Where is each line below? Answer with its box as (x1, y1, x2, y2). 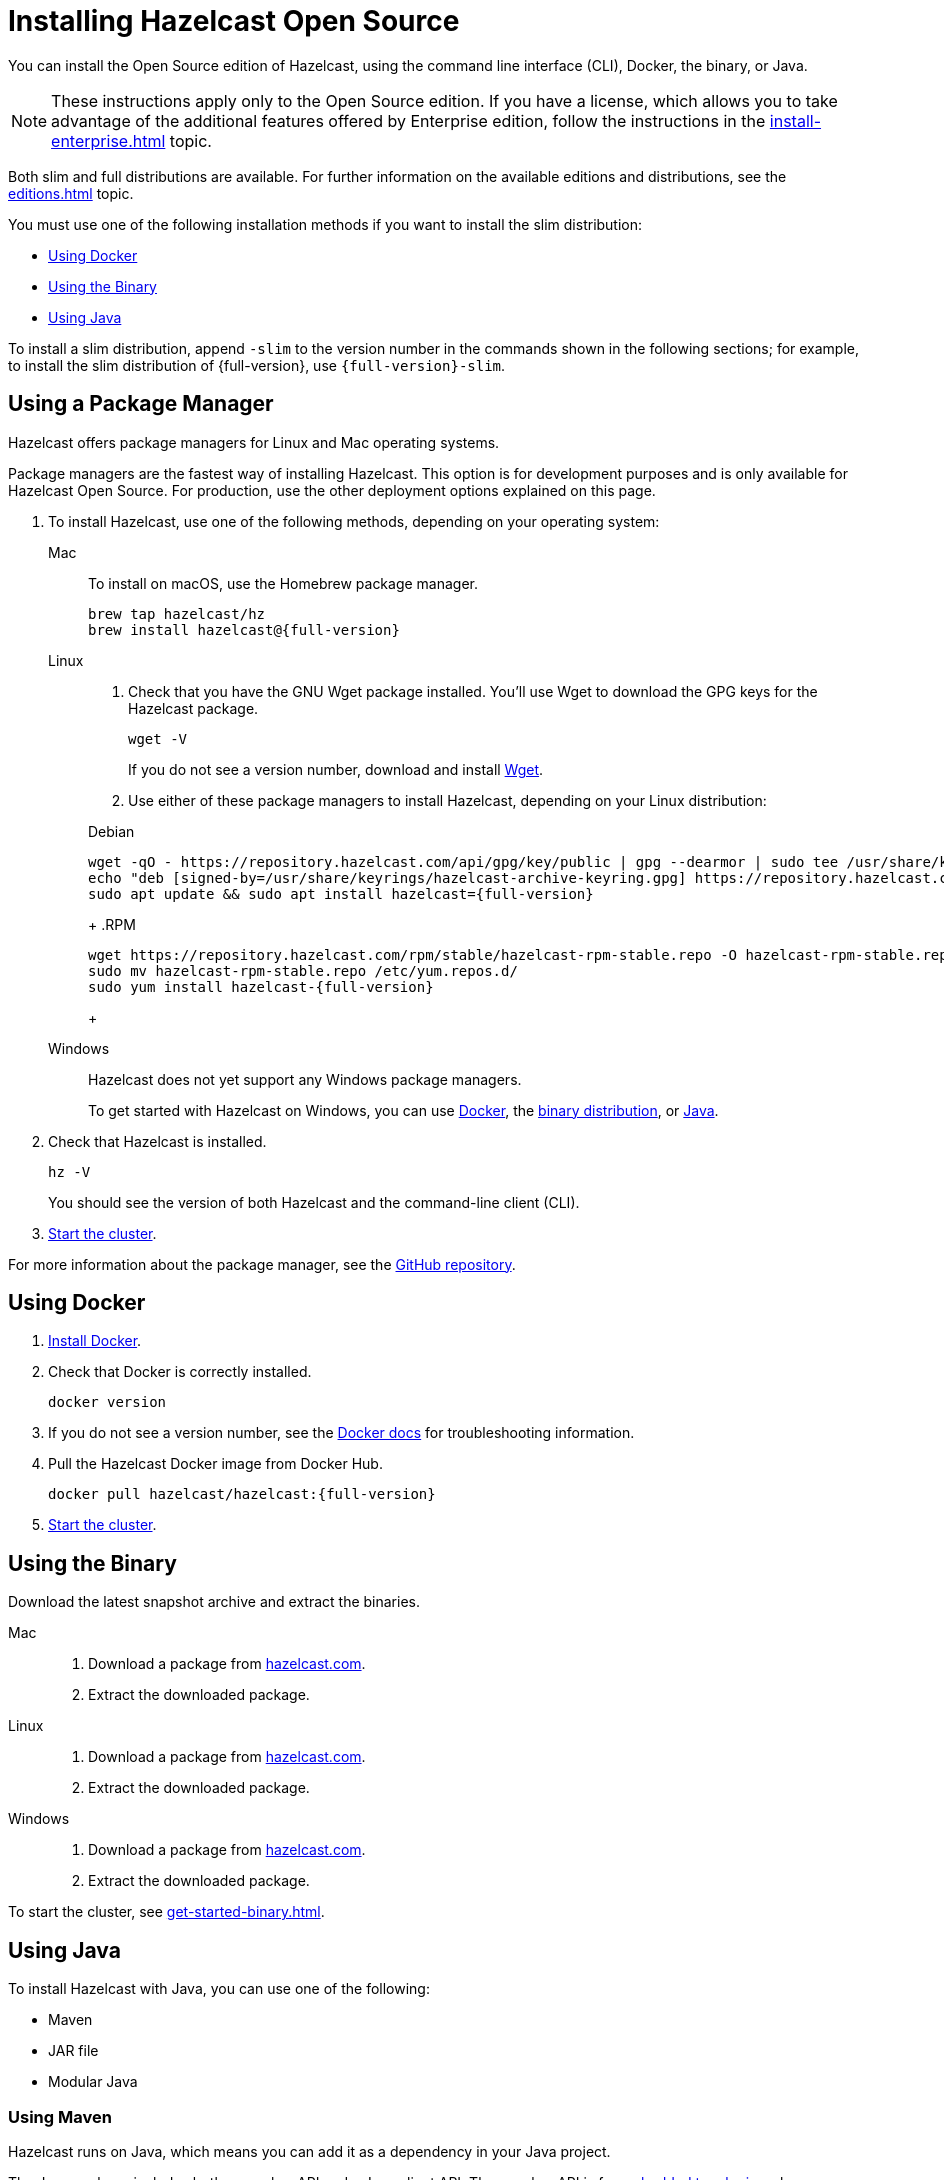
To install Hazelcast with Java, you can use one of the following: (8, 1980, 430, 1998)
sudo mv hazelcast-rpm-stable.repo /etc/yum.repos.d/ (88, 962, 518, 979)
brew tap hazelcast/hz (88, 605, 266, 622)
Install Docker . (48, 1332, 142, 1350)
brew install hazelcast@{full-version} (88, 621, 400, 638)
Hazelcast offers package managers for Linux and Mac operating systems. (8, 433, 500, 451)
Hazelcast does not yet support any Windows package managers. (88, 1070, 522, 1088)
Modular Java (48, 2073, 138, 2091)
